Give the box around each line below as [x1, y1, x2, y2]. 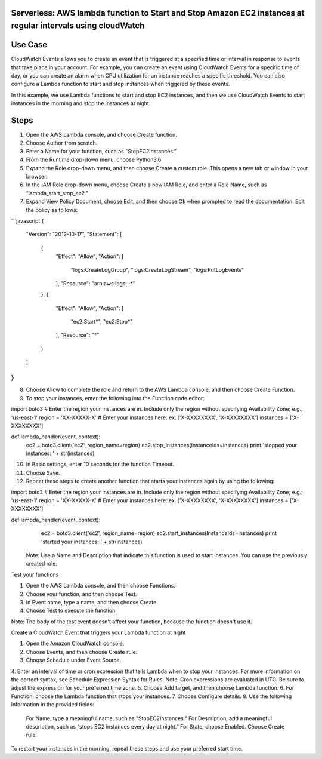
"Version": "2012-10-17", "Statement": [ [26, 231, 122, 238]
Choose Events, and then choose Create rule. [26, 648, 138, 655]
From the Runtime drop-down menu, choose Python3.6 [26, 156, 162, 164]
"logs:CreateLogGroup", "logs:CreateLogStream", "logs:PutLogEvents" [70, 266, 244, 274]
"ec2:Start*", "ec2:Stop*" [70, 318, 133, 325]
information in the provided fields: [11, 701, 94, 708]
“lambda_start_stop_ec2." [26, 189, 89, 196]
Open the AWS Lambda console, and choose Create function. [26, 131, 177, 138]
